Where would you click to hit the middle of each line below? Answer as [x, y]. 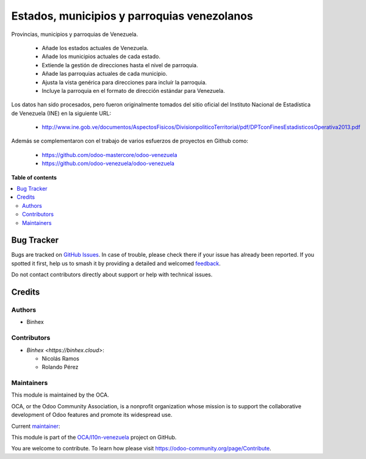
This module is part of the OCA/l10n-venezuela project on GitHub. [94, 438]
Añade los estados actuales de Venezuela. [95, 48]
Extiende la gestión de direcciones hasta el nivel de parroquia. [120, 65]
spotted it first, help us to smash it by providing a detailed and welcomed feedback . [116, 263]
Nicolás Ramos [60, 358]
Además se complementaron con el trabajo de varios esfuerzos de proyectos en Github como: [130, 141]
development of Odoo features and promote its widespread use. [92, 415]
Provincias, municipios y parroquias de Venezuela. [75, 34]
